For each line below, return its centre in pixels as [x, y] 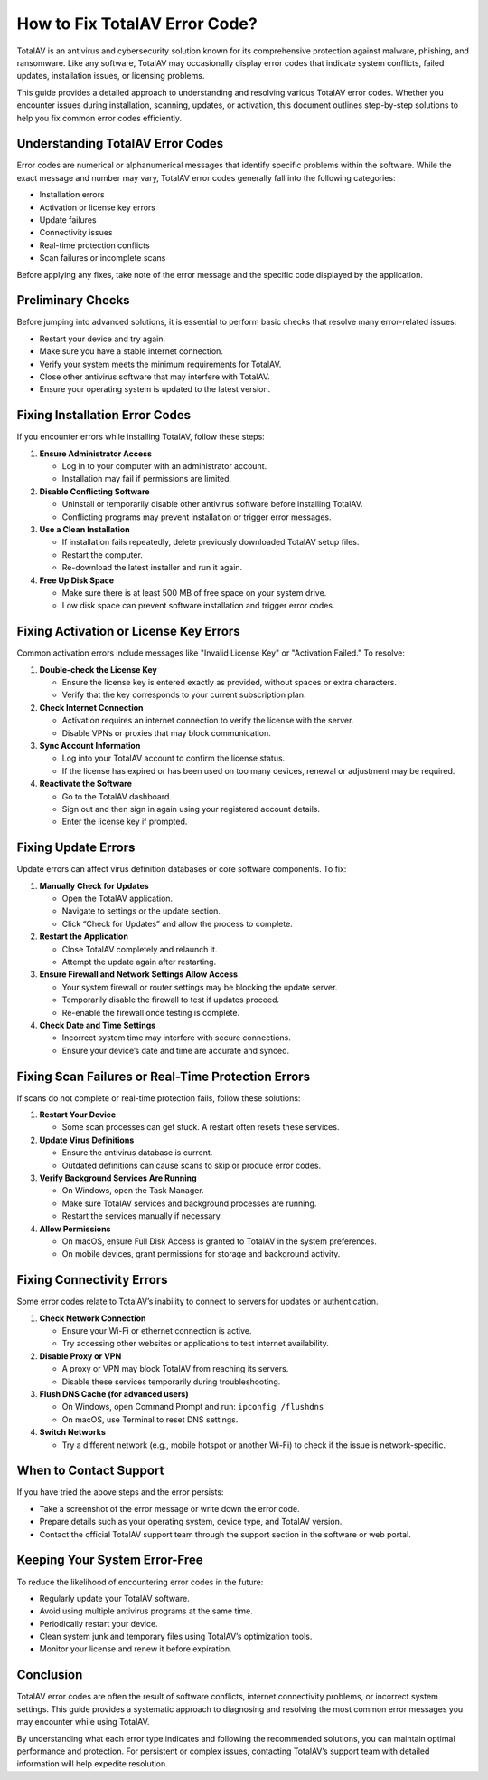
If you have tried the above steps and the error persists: [120, 1492]
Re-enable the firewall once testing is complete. [150, 1012]
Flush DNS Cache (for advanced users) [114, 1393]
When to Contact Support [90, 1471]
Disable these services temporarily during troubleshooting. [171, 1382]
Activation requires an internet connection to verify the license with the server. [208, 721]
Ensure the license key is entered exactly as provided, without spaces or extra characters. [230, 683]
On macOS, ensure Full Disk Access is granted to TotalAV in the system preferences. [219, 1241]
